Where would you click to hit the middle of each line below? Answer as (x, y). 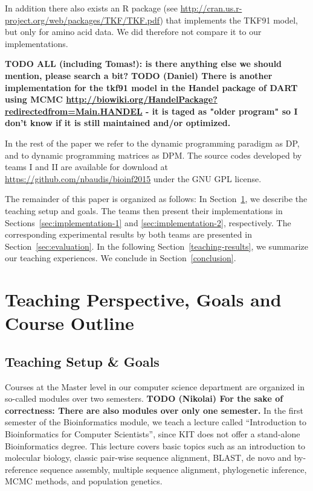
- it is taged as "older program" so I (222, 111)
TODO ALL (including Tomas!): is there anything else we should (144, 64)
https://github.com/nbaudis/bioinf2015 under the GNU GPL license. (133, 178)
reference (21, 469)
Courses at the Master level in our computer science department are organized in (155, 386)
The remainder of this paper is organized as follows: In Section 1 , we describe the (156, 199)
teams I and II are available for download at (87, 167)
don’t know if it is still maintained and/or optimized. (118, 123)
